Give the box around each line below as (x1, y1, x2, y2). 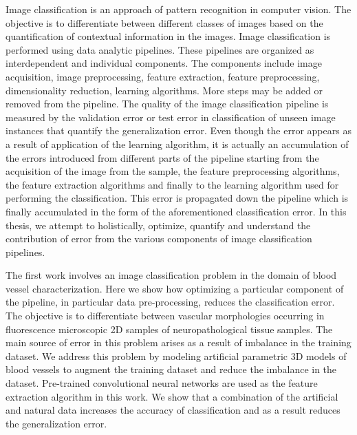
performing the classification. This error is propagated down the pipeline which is (6, 191, 349, 205)
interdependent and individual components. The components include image (6, 56, 322, 70)
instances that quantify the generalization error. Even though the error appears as (6, 123, 351, 138)
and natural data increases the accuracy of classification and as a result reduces (6, 403, 340, 417)
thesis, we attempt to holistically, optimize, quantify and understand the (6, 217, 311, 232)
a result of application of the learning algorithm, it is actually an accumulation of (6, 136, 349, 151)
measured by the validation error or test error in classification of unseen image (6, 109, 336, 124)
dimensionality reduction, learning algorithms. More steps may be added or (6, 83, 323, 97)
